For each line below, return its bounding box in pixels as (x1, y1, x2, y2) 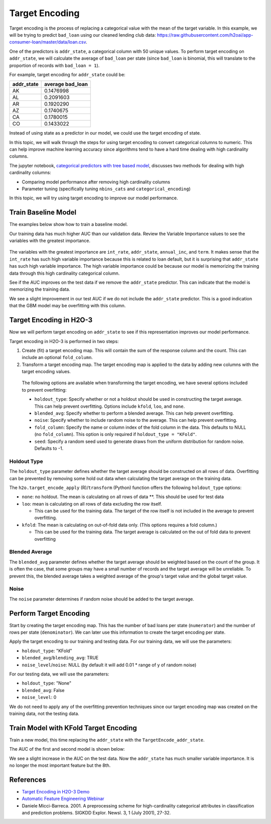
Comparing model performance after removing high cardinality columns (22, 179, 171, 185)
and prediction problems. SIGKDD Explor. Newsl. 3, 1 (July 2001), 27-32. (22, 810, 171, 816)
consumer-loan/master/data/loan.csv (9, 39, 86, 45)
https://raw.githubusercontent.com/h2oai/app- (157, 32, 253, 38)
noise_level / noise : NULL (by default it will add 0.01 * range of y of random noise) (22, 662, 197, 668)
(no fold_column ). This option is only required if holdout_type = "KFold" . (34, 431, 197, 437)
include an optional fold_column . (22, 355, 93, 361)
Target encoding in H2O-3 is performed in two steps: (9, 338, 119, 344)
